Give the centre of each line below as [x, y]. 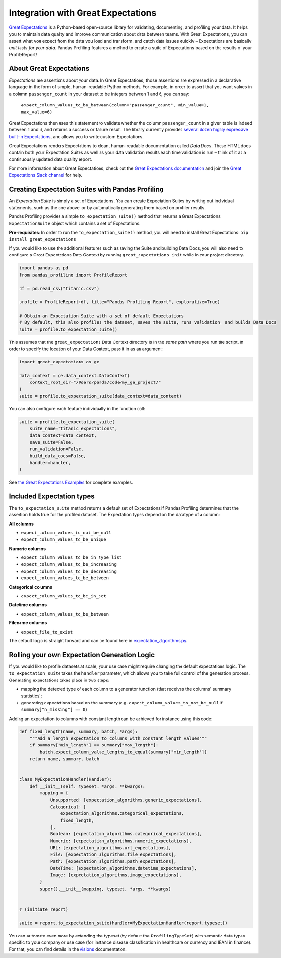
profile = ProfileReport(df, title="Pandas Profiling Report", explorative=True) [120, 302]
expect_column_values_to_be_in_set [64, 596]
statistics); [32, 696]
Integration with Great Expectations [83, 13]
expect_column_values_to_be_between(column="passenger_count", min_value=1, [115, 105]
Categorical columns [31, 587]
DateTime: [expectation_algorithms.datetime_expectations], [123, 868]
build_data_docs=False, [58, 456]
